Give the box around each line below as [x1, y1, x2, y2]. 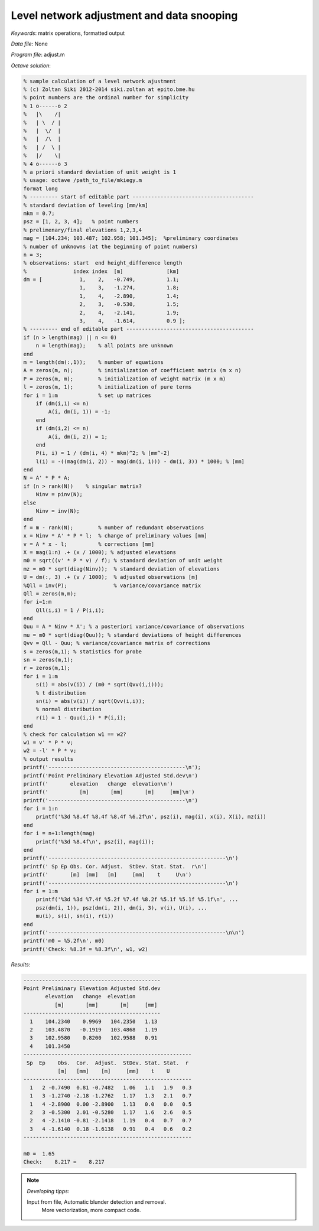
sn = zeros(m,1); [23, 656, 74, 663]
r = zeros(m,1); [23, 665, 71, 672]
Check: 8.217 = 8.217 [23, 1158, 105, 1165]
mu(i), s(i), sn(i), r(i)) [35, 913, 115, 920]
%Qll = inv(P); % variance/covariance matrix [23, 582, 201, 589]
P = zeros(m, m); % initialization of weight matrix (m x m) [23, 375, 226, 382]
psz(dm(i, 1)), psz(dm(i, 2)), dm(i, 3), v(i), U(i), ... [35, 904, 207, 911]
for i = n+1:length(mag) [23, 830, 96, 837]
